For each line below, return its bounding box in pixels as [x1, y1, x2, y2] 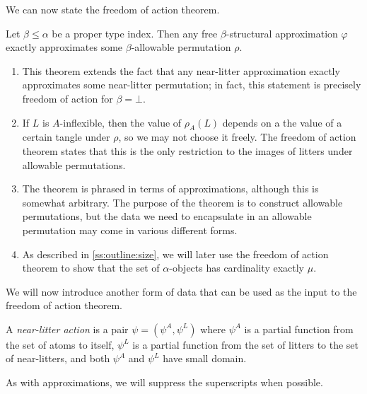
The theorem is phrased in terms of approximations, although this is [22, 181, 319, 196]
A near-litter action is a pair [6, 321, 129, 336]
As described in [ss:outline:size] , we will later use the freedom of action [22, 246, 329, 261]
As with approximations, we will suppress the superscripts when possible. [6, 375, 323, 390]
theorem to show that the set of [22, 260, 160, 275]
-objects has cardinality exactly [169, 260, 305, 275]
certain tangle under [22, 129, 110, 144]
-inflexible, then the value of [59, 115, 182, 129]
